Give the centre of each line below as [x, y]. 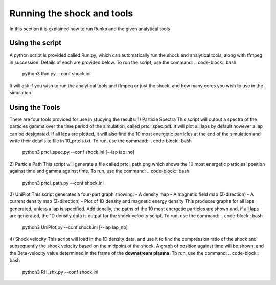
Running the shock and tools [71, 13]
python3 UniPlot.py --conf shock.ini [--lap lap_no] [75, 227]
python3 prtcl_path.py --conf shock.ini [63, 183]
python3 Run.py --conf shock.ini [56, 74]
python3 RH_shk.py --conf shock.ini [60, 272]
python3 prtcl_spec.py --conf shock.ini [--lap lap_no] [78, 152]
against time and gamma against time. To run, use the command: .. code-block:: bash [99, 171]
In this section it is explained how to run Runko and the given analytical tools [90, 29]
